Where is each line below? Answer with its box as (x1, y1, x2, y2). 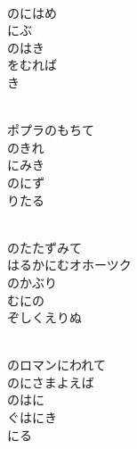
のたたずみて (7, 237, 82, 256)
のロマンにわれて (7, 355, 106, 374)
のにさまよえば (7, 372, 94, 391)
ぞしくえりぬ (7, 308, 82, 327)
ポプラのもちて (7, 121, 94, 139)
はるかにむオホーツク (7, 255, 132, 274)
